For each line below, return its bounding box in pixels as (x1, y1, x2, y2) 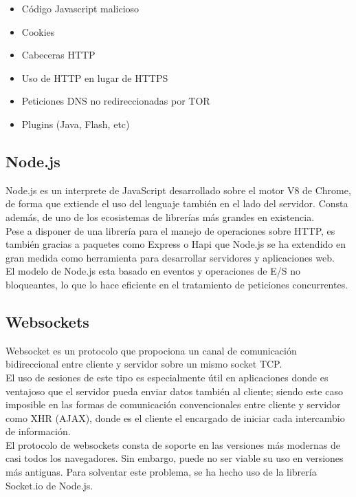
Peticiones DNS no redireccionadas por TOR (21, 94, 210, 108)
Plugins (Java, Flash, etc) (21, 116, 130, 131)
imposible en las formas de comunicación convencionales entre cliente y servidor (5, 397, 341, 412)
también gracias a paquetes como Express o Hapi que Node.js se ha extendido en (5, 237, 346, 251)
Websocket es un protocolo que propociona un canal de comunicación (5, 343, 297, 357)
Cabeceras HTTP (21, 47, 96, 62)
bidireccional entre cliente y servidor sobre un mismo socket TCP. (5, 357, 282, 371)
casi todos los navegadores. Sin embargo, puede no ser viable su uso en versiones (5, 451, 344, 465)
